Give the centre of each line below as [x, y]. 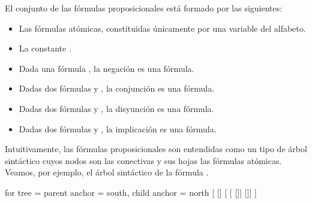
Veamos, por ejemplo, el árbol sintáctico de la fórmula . [107, 172]
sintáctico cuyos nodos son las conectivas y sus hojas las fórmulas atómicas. [143, 160]
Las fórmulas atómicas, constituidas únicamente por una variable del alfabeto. [162, 28]
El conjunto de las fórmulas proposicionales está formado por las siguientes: [144, 8]
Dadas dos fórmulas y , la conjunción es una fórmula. [117, 88]
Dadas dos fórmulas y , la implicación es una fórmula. [118, 128]
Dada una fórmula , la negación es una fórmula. [106, 68]
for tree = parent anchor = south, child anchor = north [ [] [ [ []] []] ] [131, 192]
